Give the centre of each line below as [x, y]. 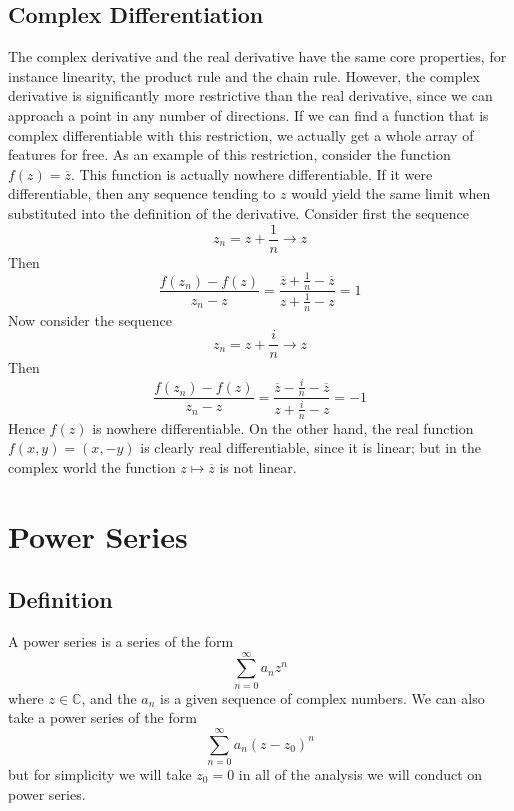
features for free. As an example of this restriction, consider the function [229, 154]
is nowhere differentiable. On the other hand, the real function [283, 427]
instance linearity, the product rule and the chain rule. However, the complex [244, 75]
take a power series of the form [102, 717]
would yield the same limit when [391, 193]
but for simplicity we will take [100, 773]
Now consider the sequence [90, 319]
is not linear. [258, 466]
